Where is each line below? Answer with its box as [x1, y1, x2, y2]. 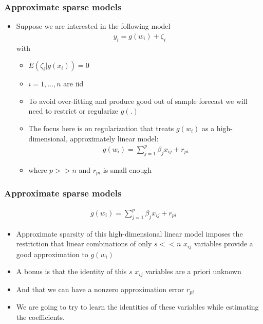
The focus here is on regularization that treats [28, 123, 174, 134]
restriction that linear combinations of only [16, 238, 152, 249]
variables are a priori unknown [145, 266, 241, 277]
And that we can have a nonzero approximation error [16, 283, 184, 294]
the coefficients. [16, 311, 65, 322]
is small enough [103, 164, 152, 175]
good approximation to [16, 248, 88, 259]
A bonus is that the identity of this [16, 266, 127, 277]
